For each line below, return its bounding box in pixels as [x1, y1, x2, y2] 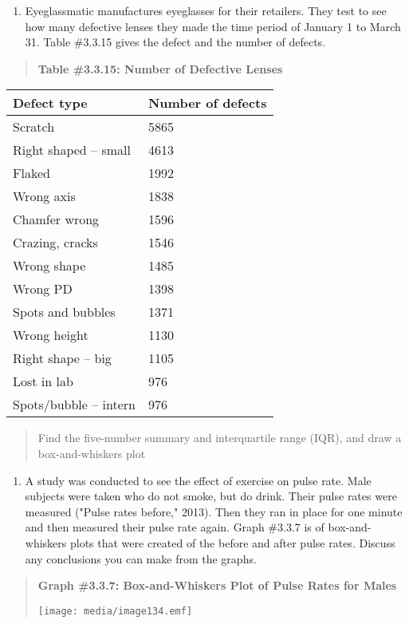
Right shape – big [13, 349, 112, 368]
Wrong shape [13, 256, 86, 275]
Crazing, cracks [13, 233, 98, 252]
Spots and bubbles [13, 302, 116, 322]
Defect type [13, 93, 88, 113]
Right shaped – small [13, 140, 131, 160]
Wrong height [13, 326, 88, 345]
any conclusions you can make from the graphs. [25, 550, 257, 567]
